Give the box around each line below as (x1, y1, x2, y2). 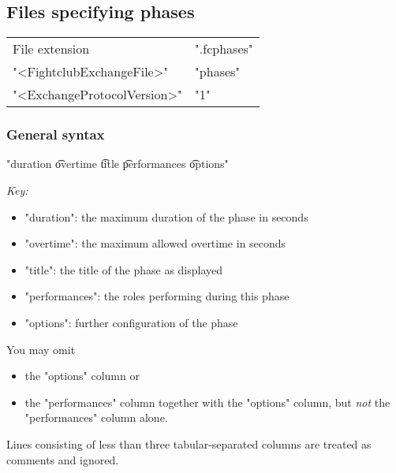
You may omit (6, 341, 76, 357)
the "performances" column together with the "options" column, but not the (24, 393, 390, 410)
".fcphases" (194, 39, 253, 58)
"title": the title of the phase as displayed (24, 261, 223, 277)
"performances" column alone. (24, 409, 168, 426)
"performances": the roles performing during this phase (24, 288, 290, 304)
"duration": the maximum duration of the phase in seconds (24, 208, 308, 225)
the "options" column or (24, 367, 140, 384)
